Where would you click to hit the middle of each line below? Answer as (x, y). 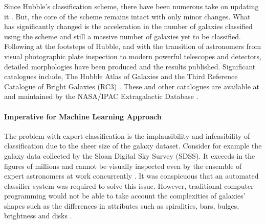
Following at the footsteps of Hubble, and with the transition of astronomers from (133, 46)
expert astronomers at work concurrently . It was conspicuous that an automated (131, 176)
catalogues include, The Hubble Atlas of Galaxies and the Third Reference (121, 76)
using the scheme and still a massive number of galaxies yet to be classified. (123, 36)
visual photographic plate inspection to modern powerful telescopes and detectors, (133, 56)
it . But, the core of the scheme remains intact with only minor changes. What (127, 16)
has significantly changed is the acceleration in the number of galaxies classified (128, 26)
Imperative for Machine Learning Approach (83, 116)
